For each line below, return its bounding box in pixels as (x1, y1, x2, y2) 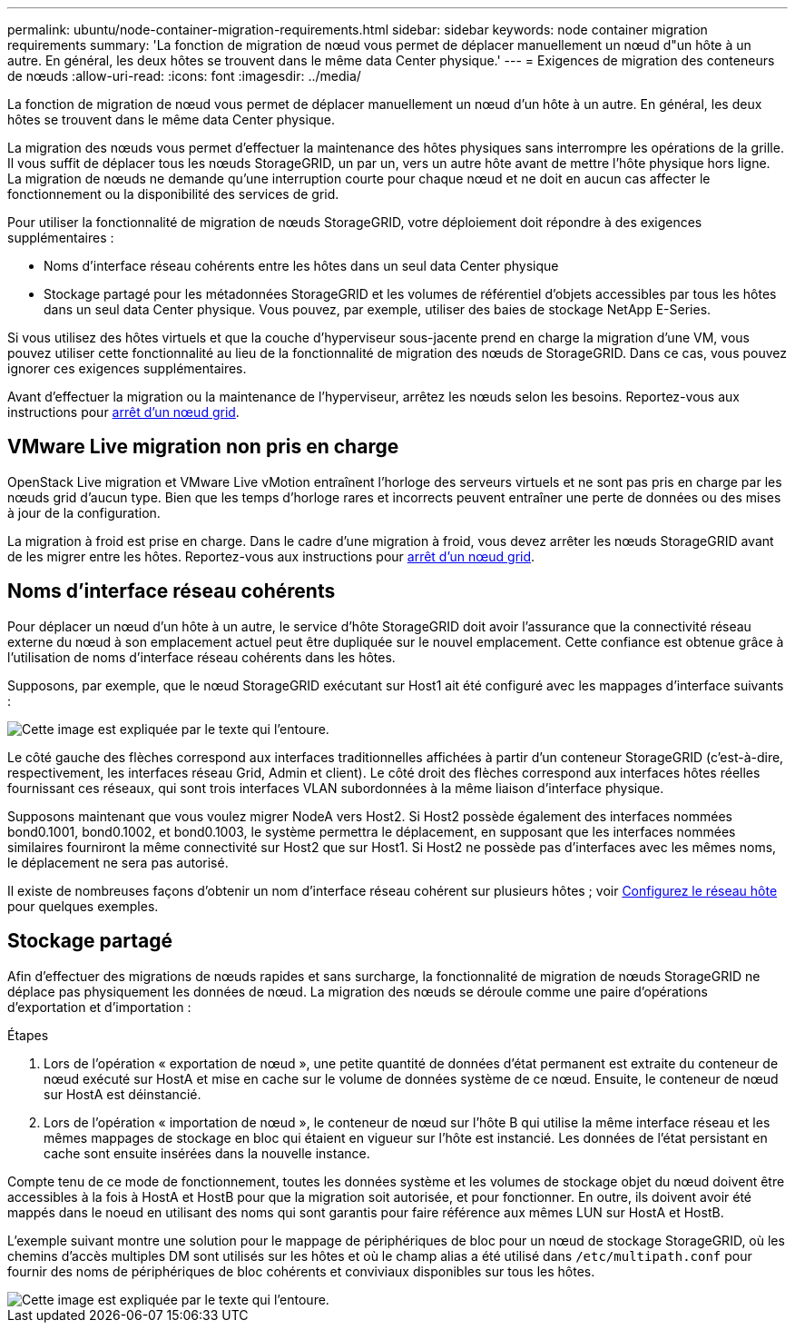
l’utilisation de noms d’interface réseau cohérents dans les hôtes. (7, 649, 396, 665)
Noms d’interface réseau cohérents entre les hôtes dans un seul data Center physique (44, 258, 559, 273)
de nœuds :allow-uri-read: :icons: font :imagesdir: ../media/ (7, 68, 361, 84)
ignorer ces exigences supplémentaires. (7, 361, 247, 376)
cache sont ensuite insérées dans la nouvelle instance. (44, 1145, 370, 1161)
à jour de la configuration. (7, 504, 161, 521)
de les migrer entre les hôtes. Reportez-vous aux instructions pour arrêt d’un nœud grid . (7, 548, 535, 564)
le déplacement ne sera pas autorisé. (7, 854, 229, 870)
